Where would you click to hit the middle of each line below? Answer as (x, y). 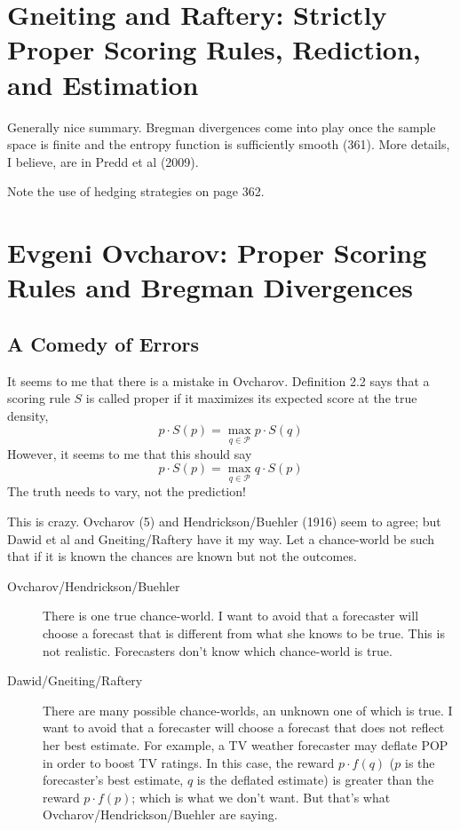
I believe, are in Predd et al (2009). (103, 161)
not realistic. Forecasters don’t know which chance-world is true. (218, 650)
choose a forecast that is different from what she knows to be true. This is (244, 633)
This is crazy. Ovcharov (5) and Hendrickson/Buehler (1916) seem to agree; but (224, 522)
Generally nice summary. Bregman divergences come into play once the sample (222, 126)
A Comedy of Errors (103, 343)
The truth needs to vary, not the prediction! (127, 491)
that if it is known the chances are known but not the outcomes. (182, 556)
